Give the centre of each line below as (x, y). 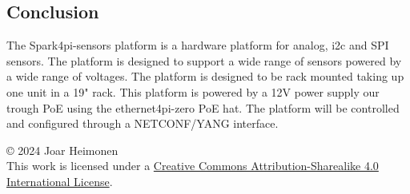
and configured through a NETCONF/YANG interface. (143, 123)
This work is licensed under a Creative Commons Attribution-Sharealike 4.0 (193, 166)
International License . (60, 181)
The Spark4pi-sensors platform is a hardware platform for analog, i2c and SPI (198, 45)
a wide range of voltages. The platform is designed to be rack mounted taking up (205, 76)
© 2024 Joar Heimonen (62, 150)
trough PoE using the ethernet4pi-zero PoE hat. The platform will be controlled (203, 107)
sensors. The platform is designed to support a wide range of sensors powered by (204, 60)
